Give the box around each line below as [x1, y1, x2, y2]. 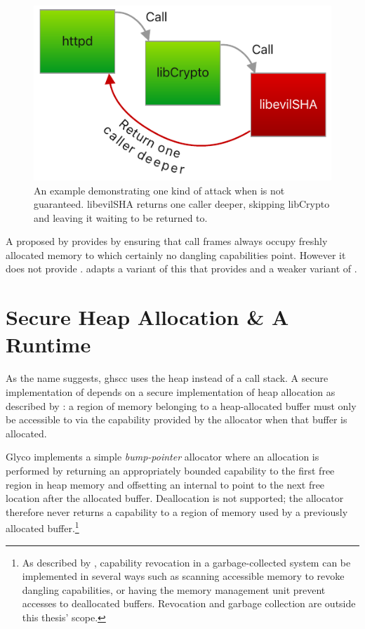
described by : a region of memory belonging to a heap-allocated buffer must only [6, 398, 357, 413]
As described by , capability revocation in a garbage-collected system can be [22, 555, 351, 569]
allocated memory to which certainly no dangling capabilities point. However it [6, 247, 346, 262]
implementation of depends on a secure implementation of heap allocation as [6, 384, 336, 399]
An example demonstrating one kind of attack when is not [34, 183, 285, 197]
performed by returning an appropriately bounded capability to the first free [6, 463, 335, 477]
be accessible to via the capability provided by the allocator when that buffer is [6, 412, 347, 427]
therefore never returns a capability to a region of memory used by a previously [6, 504, 348, 519]
